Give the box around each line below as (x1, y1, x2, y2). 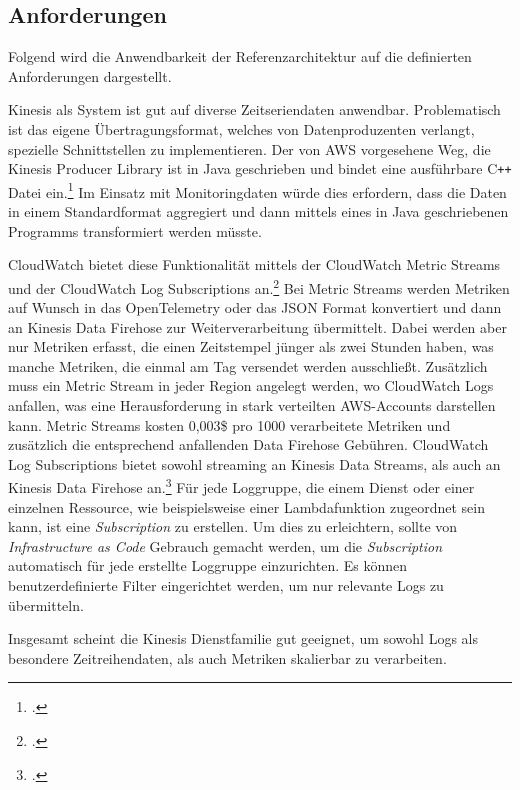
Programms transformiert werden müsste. (8, 220, 262, 241)
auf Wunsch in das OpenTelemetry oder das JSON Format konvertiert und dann (8, 297, 502, 318)
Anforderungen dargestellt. (8, 65, 172, 86)
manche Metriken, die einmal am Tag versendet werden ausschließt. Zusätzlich (8, 355, 488, 376)
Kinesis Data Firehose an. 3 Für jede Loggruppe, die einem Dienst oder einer (8, 474, 475, 498)
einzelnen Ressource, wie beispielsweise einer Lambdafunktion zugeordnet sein (8, 496, 485, 517)
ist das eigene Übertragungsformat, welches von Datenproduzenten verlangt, (8, 118, 475, 139)
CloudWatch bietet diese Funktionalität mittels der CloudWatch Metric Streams (8, 254, 501, 275)
